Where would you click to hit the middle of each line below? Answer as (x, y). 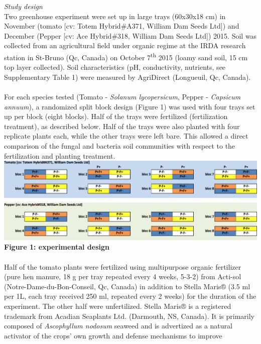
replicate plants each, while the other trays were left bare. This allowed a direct (126, 136)
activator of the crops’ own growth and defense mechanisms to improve (113, 335)
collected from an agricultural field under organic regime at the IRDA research (125, 45)
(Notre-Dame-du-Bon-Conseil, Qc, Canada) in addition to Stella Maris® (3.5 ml (127, 286)
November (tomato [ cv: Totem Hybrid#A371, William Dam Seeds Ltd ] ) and (122, 26)
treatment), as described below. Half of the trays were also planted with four (122, 126)
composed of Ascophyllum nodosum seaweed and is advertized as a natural (118, 326)
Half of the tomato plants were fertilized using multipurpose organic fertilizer (123, 266)
